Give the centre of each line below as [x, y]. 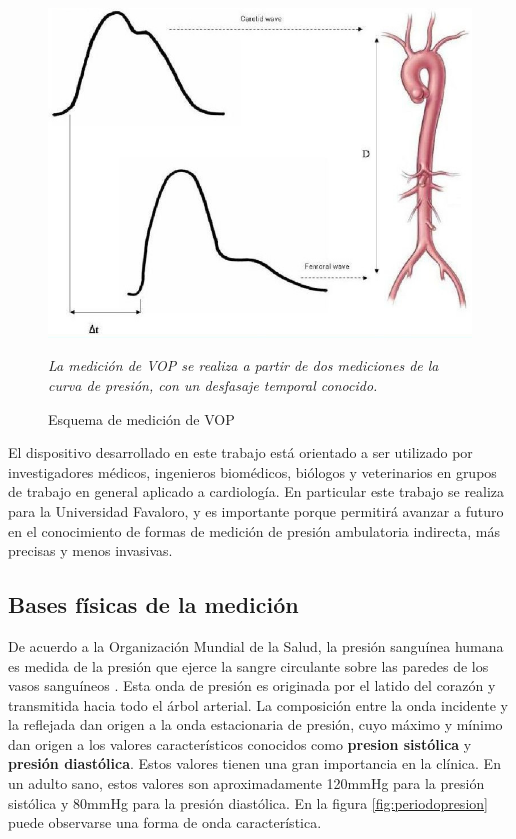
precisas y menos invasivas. [90, 550]
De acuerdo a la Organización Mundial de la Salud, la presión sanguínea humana [256, 645]
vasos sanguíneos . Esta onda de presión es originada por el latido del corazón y [252, 685]
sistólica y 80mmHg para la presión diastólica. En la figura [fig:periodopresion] [248, 802]
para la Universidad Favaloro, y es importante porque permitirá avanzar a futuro [256, 510]
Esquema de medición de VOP [141, 418]
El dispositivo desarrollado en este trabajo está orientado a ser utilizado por [240, 452]
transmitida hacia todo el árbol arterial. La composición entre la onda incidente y [258, 704]
